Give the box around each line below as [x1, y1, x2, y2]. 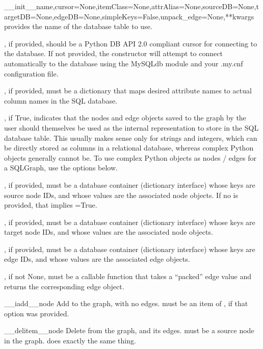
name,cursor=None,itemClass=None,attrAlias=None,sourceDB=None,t [36, 1, 259, 11]
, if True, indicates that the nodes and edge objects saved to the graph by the [4, 112, 246, 123]
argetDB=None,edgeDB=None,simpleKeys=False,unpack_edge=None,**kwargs [4, 11, 254, 21]
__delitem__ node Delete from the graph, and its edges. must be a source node [4, 325, 254, 336]
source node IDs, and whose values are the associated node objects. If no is [4, 189, 238, 200]
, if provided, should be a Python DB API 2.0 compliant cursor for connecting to [4, 38, 257, 48]
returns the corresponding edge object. [4, 281, 124, 291]
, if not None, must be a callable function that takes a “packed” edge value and [4, 271, 252, 282]
